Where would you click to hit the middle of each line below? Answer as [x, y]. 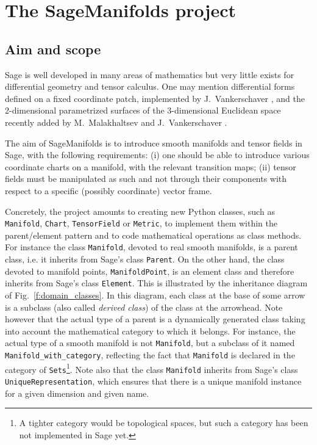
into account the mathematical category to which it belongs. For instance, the [150, 331]
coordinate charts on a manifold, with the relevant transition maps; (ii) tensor [151, 166]
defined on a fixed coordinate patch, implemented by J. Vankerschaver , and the [155, 98]
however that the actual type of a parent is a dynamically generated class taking [155, 319]
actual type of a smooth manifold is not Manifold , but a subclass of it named [150, 343]
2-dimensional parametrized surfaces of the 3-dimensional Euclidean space [143, 110]
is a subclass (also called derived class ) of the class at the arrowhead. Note [144, 307]
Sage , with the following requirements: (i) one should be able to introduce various [157, 155]
